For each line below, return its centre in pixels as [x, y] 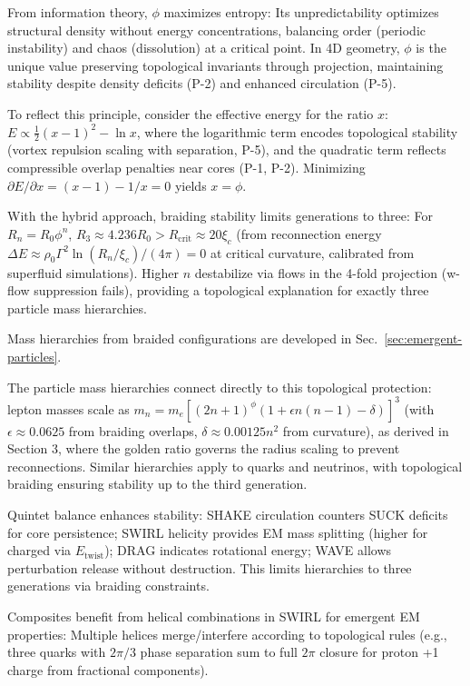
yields [191, 185]
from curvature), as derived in [366, 430]
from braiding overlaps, [133, 430]
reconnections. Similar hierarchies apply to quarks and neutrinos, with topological [235, 466]
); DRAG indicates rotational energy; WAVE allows [248, 550]
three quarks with [57, 652]
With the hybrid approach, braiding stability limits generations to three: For [220, 216]
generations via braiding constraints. [108, 586]
